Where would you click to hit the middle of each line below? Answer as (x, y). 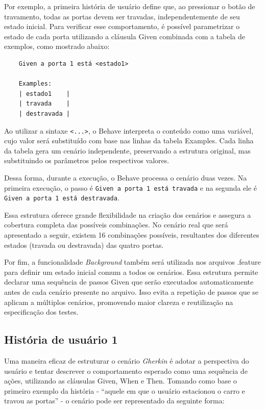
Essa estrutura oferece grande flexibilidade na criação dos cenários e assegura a (128, 214)
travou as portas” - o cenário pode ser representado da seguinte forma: (114, 401)
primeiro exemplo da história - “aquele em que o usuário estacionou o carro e (125, 390)
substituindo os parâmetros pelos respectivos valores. (87, 160)
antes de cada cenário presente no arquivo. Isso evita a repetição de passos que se (131, 292)
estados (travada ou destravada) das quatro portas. (84, 245)
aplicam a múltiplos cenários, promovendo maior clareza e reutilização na (119, 302)
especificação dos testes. (41, 312)
